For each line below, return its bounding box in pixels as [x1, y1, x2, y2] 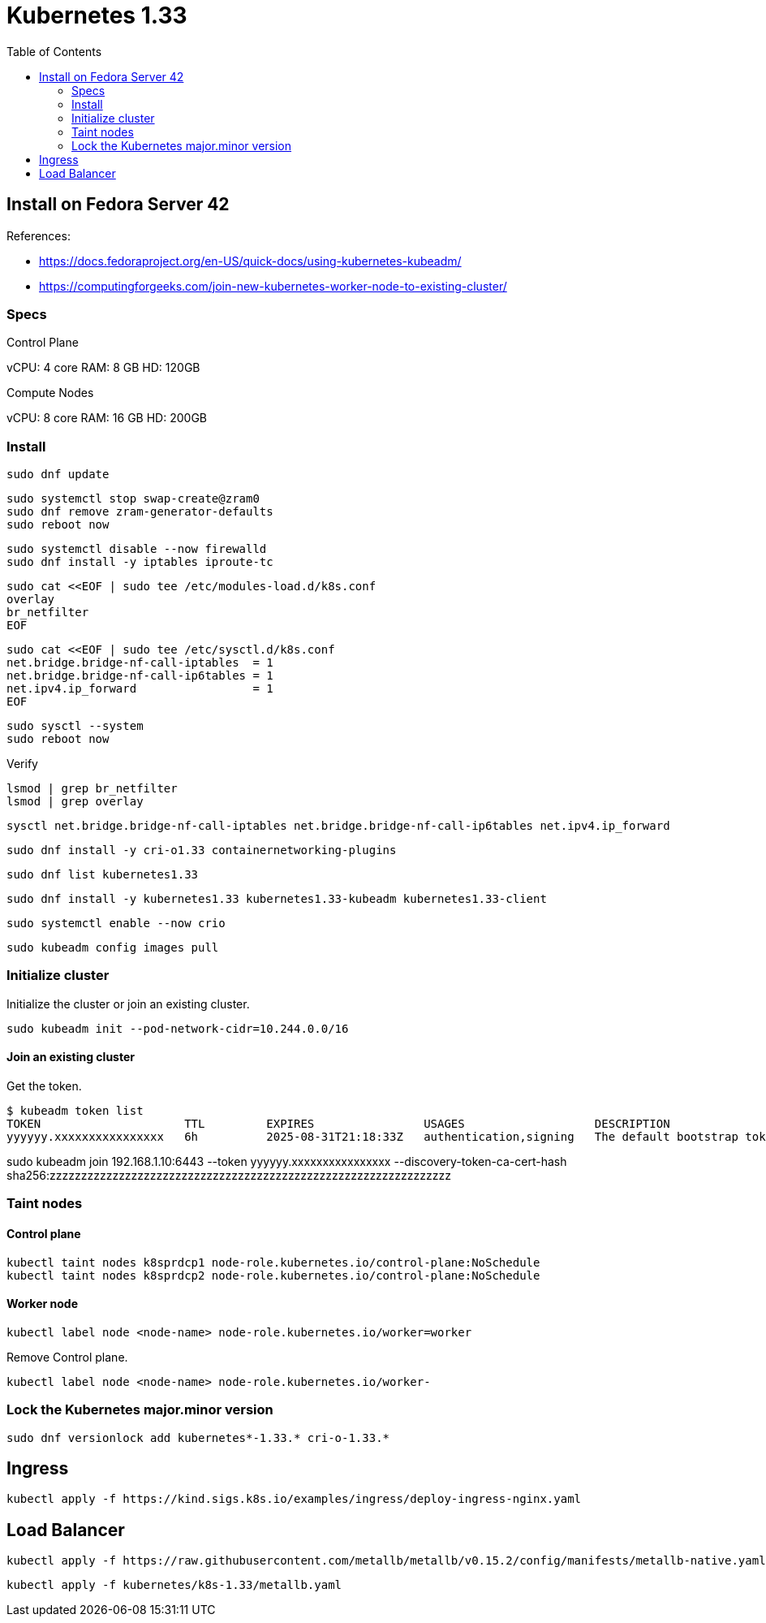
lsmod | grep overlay [6, 795, 144, 809]
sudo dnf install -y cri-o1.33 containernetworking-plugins [6, 844, 397, 857]
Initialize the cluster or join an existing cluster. [6, 996, 250, 1011]
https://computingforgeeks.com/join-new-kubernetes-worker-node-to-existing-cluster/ [39, 278, 507, 293]
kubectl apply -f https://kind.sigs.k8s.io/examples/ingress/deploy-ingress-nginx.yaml [6, 1492, 582, 1506]
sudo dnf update [6, 468, 110, 481]
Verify [6, 757, 38, 771]
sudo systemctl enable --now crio [6, 917, 226, 930]
